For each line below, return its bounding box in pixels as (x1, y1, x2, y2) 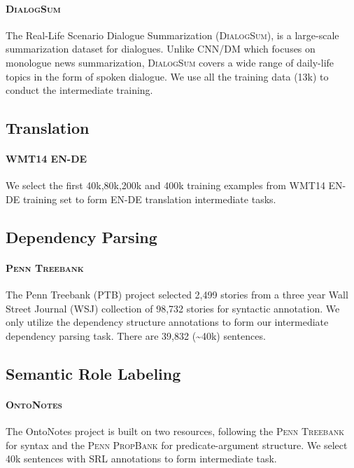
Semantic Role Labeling (6, 362, 181, 384)
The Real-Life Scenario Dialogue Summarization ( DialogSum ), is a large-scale (6, 27, 339, 42)
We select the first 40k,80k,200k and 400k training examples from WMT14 (6, 178, 325, 193)
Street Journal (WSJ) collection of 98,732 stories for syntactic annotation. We (6, 301, 340, 315)
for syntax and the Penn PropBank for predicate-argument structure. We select (6, 437, 348, 452)
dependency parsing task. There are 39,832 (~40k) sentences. (6, 328, 266, 343)
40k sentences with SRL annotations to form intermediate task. (6, 451, 277, 466)
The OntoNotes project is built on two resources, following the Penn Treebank (6, 424, 344, 439)
